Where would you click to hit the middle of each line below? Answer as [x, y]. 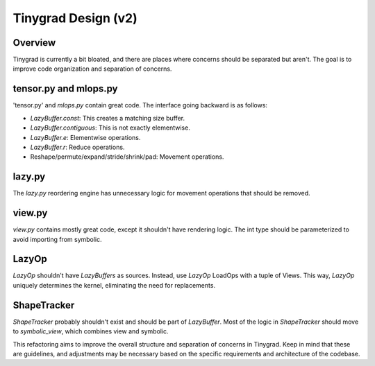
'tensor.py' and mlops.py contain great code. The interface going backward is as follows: [140, 105]
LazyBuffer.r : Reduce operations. [77, 147]
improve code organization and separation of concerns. [92, 69]
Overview [34, 43]
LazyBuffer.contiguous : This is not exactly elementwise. [110, 128]
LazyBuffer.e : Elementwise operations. [85, 137]
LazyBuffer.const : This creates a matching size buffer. [108, 118]
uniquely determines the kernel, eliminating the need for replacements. [114, 285]
